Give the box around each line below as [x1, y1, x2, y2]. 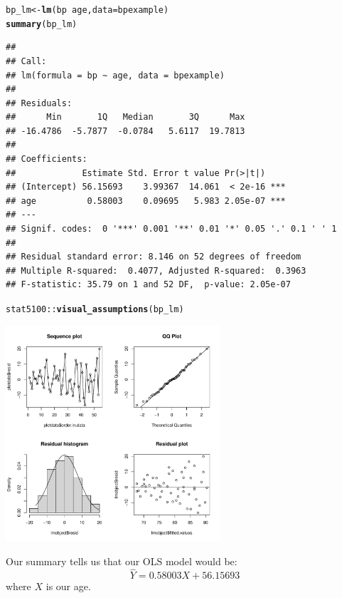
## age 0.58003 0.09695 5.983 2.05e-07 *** [6, 195, 286, 206]
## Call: [6, 56, 47, 66]
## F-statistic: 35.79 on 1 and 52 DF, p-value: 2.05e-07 [6, 279, 291, 290]
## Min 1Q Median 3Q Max [6, 112, 245, 123]
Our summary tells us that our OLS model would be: [6, 553, 237, 568]
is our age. [46, 579, 91, 594]
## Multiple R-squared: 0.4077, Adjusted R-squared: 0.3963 [6, 265, 306, 276]
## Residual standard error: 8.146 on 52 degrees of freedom [6, 252, 301, 262]
